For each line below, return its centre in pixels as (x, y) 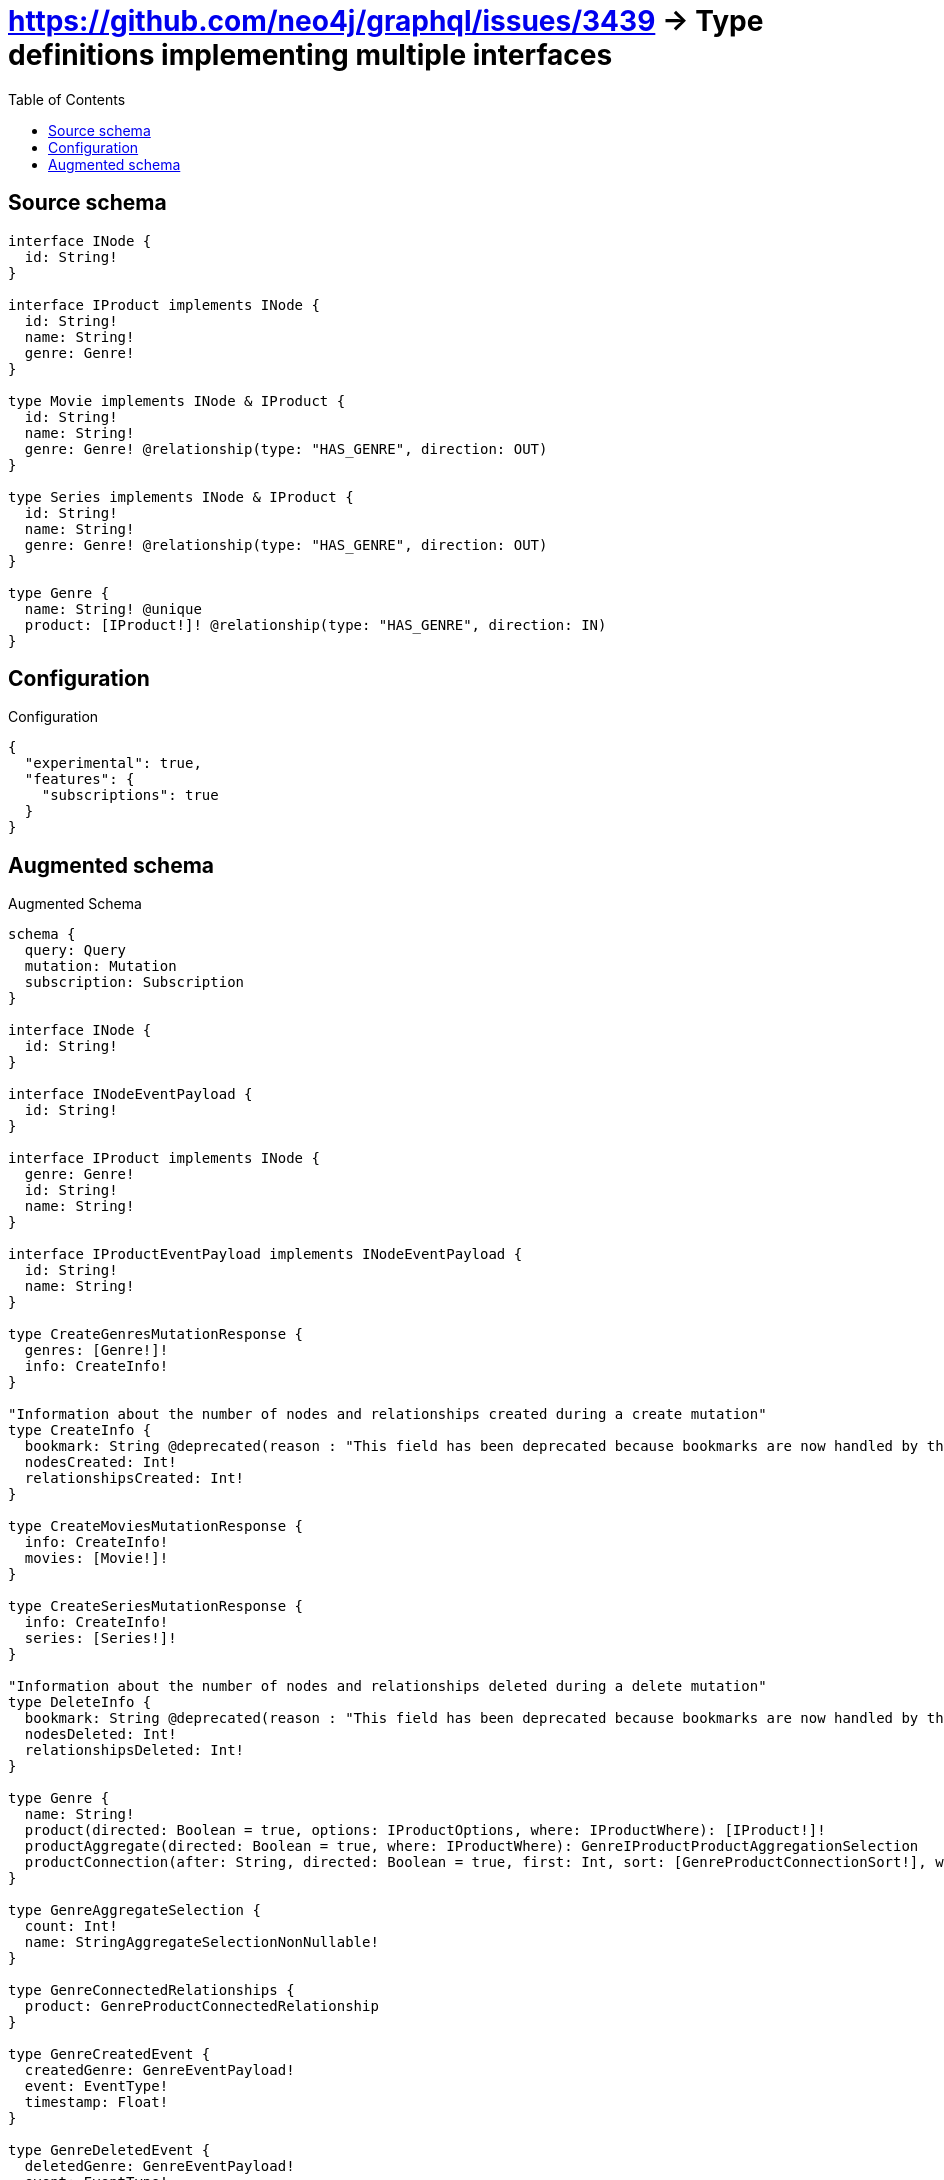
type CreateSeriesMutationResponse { (156, 1606)
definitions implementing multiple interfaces (310, 55)
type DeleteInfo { (80, 1702)
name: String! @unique (113, 608)
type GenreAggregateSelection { (134, 1910)
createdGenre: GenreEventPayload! (159, 2070)
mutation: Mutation (100, 966)
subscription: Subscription (134, 982)
